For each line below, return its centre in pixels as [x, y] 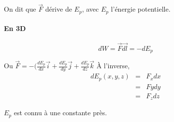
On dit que [20, 9]
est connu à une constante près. [60, 113]
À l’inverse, [113, 66]
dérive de [58, 9]
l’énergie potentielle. [141, 9]
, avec [90, 9]
